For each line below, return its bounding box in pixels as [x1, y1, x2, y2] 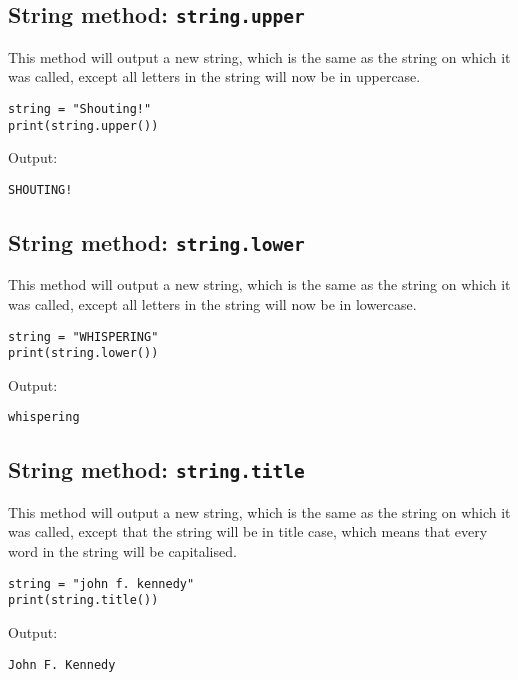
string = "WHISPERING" [8, 329, 159, 344]
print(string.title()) [8, 593, 159, 608]
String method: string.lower [8, 226, 305, 257]
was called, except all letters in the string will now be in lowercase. [8, 293, 417, 314]
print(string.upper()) [8, 118, 159, 133]
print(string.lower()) [8, 346, 159, 361]
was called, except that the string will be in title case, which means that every [8, 521, 488, 542]
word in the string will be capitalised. [8, 541, 237, 562]
